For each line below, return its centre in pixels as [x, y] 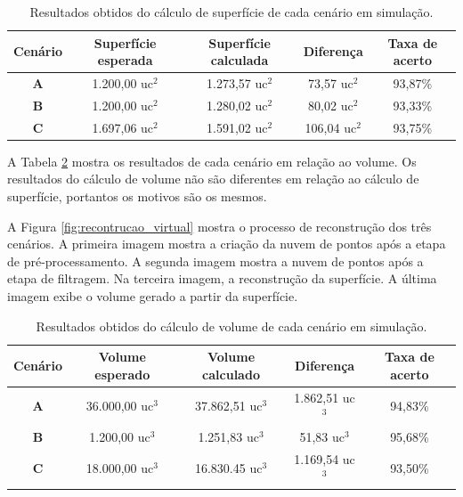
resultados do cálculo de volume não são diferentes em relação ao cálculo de [213, 179]
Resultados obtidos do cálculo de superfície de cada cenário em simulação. [231, 12]
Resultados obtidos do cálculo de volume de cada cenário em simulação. [231, 326]
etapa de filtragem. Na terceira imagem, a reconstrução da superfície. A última [222, 278]
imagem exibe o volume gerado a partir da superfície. [153, 295]
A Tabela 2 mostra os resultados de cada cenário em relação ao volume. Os [212, 161]
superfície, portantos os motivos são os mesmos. [137, 196]
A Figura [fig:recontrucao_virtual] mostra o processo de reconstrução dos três [219, 226]
